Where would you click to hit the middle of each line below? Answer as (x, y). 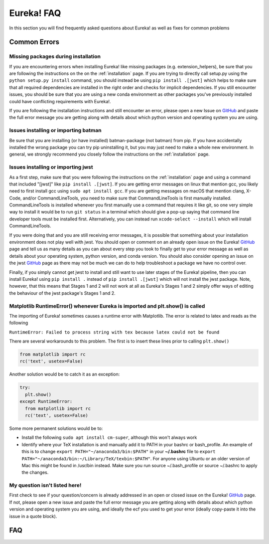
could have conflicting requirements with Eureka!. (60, 101)
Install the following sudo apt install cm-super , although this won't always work (109, 438)
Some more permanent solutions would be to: (56, 428)
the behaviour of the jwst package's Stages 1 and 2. (62, 293)
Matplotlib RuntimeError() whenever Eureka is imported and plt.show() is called (107, 306)
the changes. (35, 472)
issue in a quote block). (33, 516)
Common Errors (34, 42)
